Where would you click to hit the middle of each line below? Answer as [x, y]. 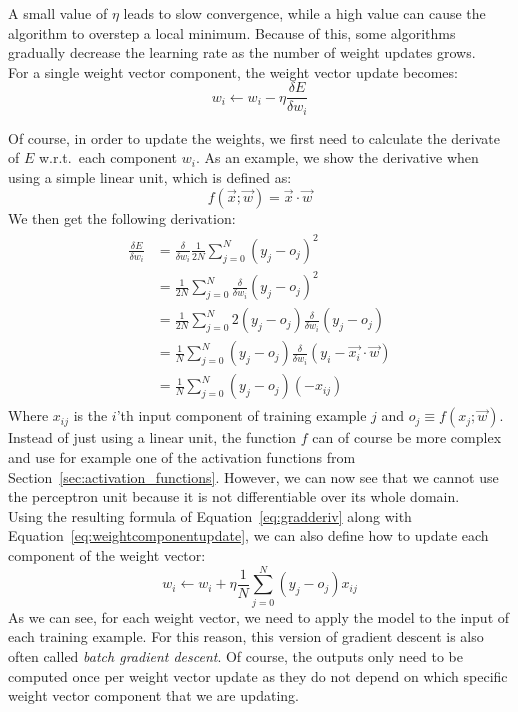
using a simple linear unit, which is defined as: [150, 177]
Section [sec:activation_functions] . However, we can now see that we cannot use [253, 476]
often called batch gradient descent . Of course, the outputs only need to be [235, 655]
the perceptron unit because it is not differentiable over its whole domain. [234, 496]
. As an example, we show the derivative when [337, 157]
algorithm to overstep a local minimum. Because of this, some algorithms [232, 32]
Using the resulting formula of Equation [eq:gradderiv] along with [210, 515]
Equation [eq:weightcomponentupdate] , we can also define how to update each [248, 535]
